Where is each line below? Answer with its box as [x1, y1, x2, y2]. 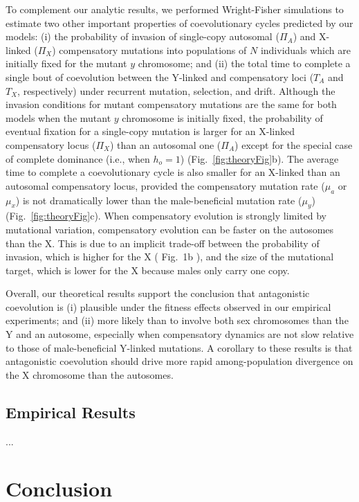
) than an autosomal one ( [110, 137, 221, 152]
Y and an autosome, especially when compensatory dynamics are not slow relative [6, 327, 354, 341]
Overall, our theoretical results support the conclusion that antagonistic [6, 286, 310, 301]
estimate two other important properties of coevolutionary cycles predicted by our [6, 15, 353, 30]
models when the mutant [6, 110, 111, 125]
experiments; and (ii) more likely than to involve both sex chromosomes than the [6, 313, 349, 328]
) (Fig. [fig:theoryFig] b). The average [180, 151, 339, 165]
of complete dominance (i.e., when [6, 151, 150, 165]
